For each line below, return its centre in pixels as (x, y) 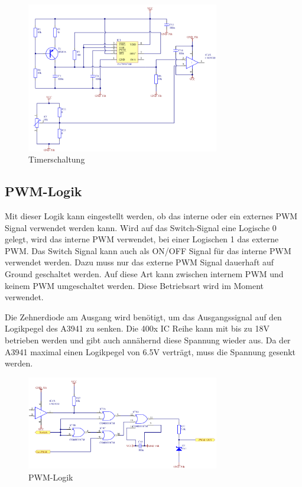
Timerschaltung (57, 159)
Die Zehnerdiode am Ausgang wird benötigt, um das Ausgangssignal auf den (143, 316)
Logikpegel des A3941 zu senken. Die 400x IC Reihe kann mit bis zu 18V (137, 328)
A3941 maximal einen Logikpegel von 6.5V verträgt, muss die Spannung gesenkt (150, 351)
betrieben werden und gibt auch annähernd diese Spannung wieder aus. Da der (148, 340)
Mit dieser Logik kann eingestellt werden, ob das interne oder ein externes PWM (151, 216)
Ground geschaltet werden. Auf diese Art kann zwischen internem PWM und (144, 274)
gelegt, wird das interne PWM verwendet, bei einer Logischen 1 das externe (142, 239)
